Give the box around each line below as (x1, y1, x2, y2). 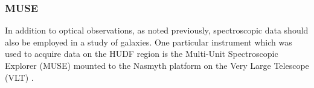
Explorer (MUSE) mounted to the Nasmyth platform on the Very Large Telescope (5, 59, 309, 71)
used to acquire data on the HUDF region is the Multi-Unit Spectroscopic (5, 47, 278, 60)
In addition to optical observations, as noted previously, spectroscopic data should (5, 24, 309, 37)
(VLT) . (5, 71, 34, 83)
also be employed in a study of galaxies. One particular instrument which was (5, 35, 292, 48)
